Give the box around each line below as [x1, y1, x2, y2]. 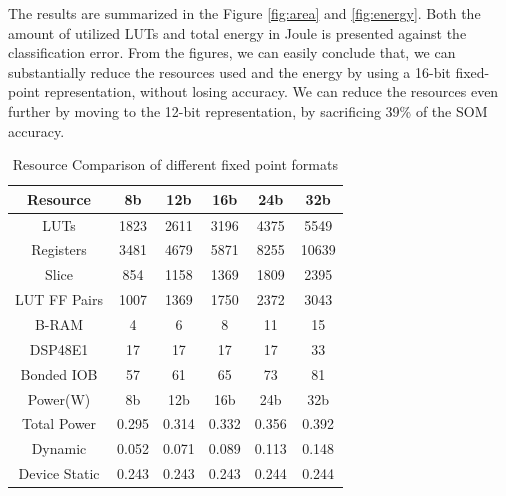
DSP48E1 [29, 338, 89, 359]
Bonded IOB [20, 363, 98, 384]
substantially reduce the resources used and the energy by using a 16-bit [8, 61, 451, 82]
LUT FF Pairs [15, 289, 104, 310]
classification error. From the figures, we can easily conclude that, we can [8, 42, 456, 63]
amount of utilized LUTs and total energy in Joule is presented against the [8, 22, 467, 43]
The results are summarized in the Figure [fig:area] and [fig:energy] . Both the [8, 3, 481, 23]
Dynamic [31, 438, 87, 459]
